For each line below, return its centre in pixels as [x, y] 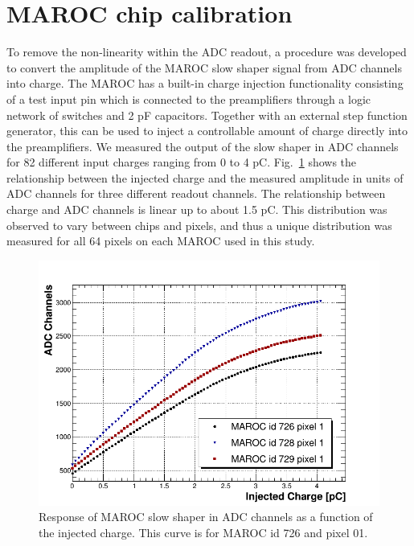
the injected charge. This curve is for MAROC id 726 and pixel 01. [203, 532]
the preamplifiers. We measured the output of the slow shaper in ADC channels [203, 146]
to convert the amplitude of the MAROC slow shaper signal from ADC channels [204, 67]
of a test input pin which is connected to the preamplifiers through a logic [189, 99]
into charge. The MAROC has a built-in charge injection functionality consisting [205, 83]
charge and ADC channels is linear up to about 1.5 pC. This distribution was [197, 209]
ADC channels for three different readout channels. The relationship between [196, 193]
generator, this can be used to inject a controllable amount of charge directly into [207, 131]
